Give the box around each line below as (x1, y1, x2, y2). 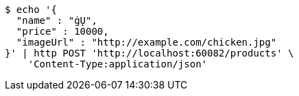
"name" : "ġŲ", (16, 15, 97, 26)
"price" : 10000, (16, 26, 109, 37)
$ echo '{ (5, 4, 57, 15)
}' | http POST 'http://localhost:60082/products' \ (5, 48, 294, 59)
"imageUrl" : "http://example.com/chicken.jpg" (16, 37, 277, 48)
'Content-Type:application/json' (27, 59, 208, 69)
